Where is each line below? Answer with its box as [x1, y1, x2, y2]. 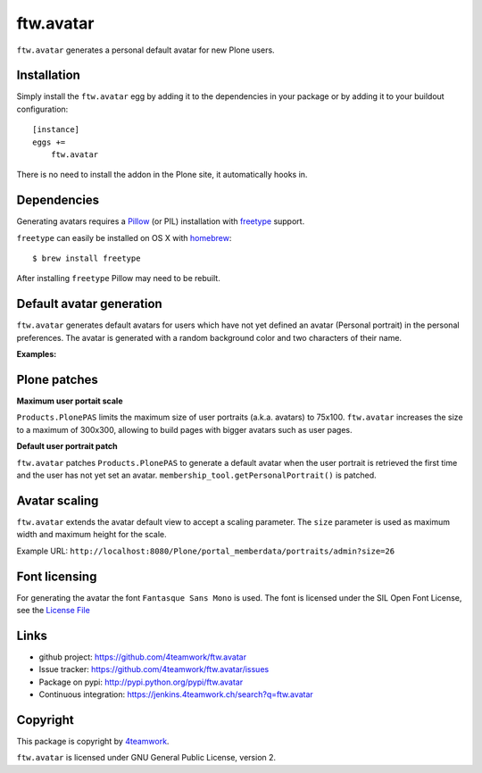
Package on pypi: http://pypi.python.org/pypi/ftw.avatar [38, 677, 244, 687]
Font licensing [16, 569, 97, 584]
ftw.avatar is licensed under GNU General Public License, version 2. [16, 752, 277, 763]
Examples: [16, 349, 57, 360]
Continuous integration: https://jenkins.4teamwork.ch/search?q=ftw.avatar [38, 689, 314, 700]
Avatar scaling [16, 493, 99, 508]
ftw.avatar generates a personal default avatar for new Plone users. [16, 45, 276, 55]
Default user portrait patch [16, 441, 118, 452]
